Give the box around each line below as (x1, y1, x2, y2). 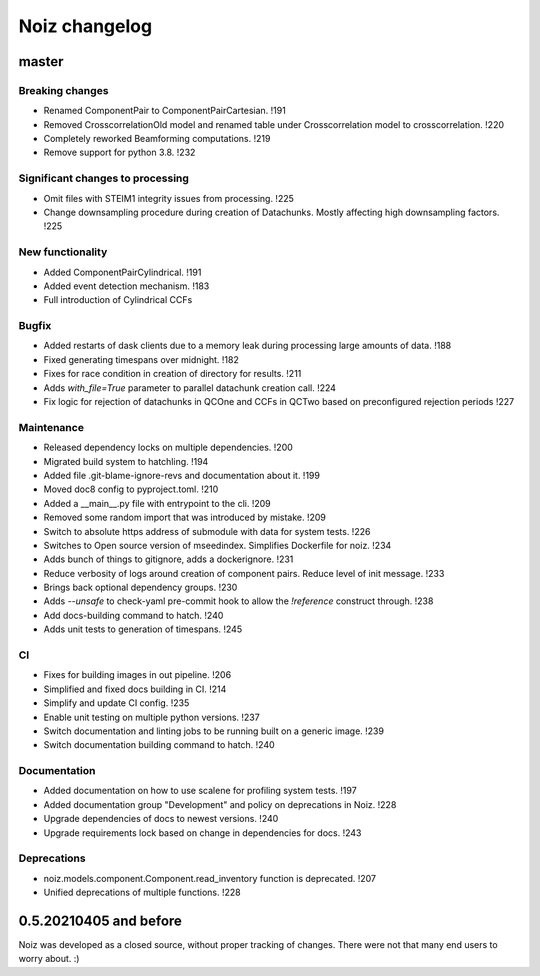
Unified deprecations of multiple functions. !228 (43, 886, 241, 899)
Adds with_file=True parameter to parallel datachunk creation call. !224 (43, 381, 337, 394)
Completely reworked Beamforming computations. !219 (43, 133, 271, 145)
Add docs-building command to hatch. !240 (43, 609, 224, 621)
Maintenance (18, 420, 85, 434)
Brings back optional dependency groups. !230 (43, 581, 238, 594)
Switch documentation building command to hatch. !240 (43, 739, 275, 751)
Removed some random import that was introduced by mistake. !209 (43, 511, 327, 524)
